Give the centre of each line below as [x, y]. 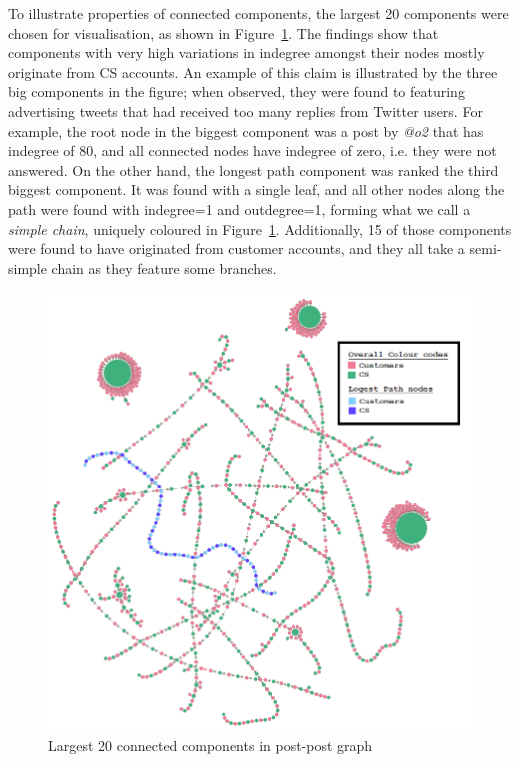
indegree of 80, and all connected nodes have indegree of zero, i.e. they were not [252, 150]
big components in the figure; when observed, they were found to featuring [236, 91]
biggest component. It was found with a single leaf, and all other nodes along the [256, 189]
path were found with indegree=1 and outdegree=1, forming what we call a [239, 208]
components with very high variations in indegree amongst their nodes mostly [246, 52]
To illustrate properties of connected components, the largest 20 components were [258, 13]
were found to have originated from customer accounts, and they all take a [236, 248]
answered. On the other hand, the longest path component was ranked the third [253, 169]
